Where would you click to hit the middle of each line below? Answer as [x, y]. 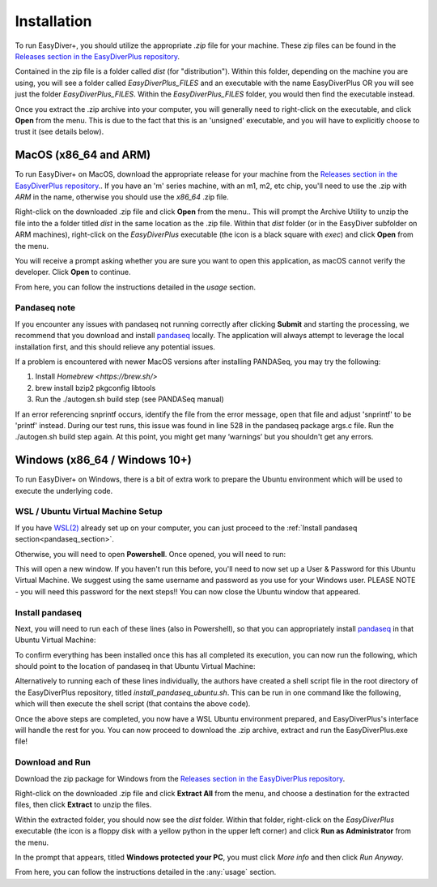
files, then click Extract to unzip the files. [83, 805]
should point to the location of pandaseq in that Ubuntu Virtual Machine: [135, 666]
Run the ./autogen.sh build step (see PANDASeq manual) [129, 399]
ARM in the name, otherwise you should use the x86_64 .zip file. [122, 197]
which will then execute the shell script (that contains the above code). [133, 704]
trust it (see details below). [59, 132]
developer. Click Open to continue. [73, 272]
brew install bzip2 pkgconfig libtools [95, 388]
